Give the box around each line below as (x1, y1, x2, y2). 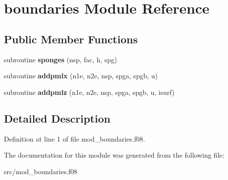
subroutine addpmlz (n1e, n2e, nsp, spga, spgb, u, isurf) (4, 87, 175, 97)
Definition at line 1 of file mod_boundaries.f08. (4, 133, 145, 144)
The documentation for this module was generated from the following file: (4, 150, 225, 160)
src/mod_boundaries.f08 (4, 166, 78, 176)
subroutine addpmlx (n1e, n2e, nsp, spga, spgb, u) (4, 71, 158, 81)
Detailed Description (4, 110, 111, 126)
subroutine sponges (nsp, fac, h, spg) (4, 54, 117, 64)
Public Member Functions (4, 31, 138, 46)
